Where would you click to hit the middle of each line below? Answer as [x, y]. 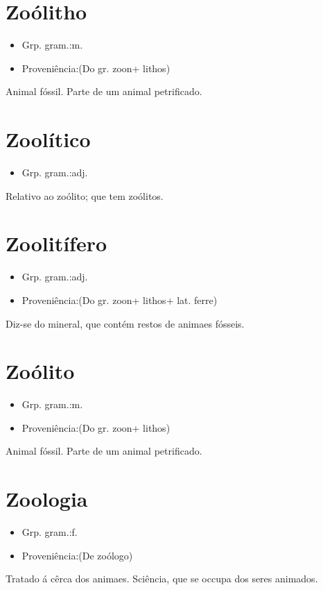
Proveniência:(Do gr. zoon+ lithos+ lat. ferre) [120, 300]
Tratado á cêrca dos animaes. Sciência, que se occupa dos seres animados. [162, 579]
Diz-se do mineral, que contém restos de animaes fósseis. [125, 323]
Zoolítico [48, 139]
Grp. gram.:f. [50, 532]
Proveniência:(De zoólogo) [77, 555]
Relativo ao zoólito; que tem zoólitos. [85, 195]
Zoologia [47, 499]
